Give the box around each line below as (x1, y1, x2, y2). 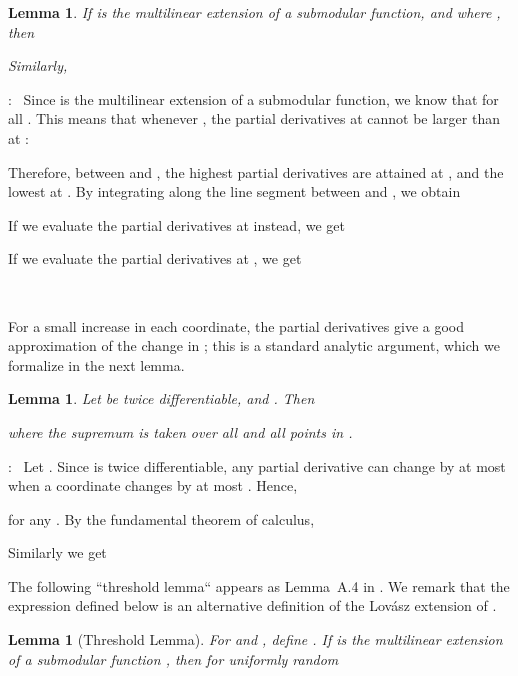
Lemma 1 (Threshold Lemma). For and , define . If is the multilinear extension (8, 629, 503, 650)
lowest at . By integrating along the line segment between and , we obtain (8, 181, 461, 202)
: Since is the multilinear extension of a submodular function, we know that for (8, 88, 499, 109)
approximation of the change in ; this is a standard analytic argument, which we (8, 335, 500, 356)
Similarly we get (8, 542, 107, 563)
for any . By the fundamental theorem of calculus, (8, 508, 315, 529)
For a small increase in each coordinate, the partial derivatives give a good (8, 315, 464, 336)
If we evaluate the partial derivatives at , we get (8, 248, 302, 269)
